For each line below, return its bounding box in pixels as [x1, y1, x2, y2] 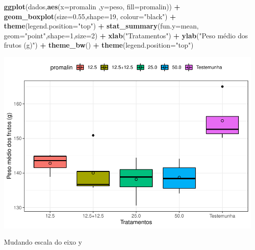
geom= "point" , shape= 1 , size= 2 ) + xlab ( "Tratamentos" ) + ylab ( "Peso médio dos [4, 30, 248, 40]
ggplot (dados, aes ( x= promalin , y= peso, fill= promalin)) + [4, 1, 180, 11]
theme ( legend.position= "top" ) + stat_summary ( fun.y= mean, [4, 21, 199, 31]
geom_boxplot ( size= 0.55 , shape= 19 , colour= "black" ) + [4, 11, 176, 21]
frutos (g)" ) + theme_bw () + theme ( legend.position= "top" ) [4, 40, 194, 50]
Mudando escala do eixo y [4, 237, 82, 247]
